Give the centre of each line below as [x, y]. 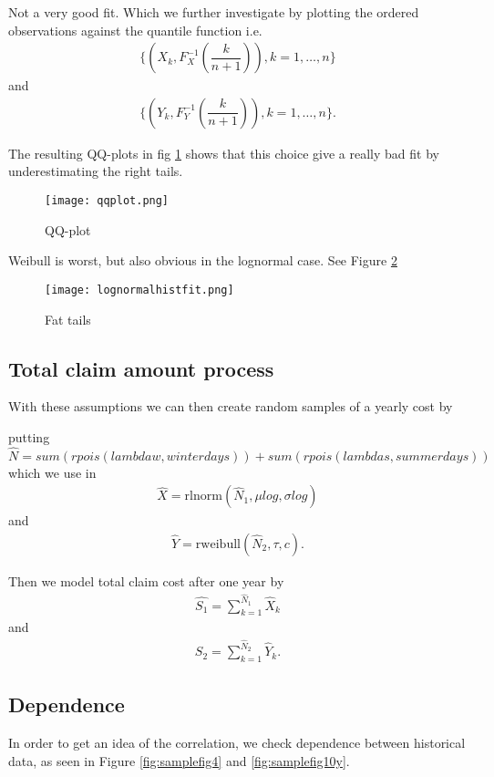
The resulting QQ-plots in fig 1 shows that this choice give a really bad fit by [224, 153]
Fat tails [68, 319]
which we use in [52, 472]
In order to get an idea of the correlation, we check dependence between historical [237, 743]
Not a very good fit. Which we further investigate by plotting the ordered [214, 12]
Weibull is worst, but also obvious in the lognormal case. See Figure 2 [203, 260]
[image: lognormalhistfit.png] [139, 290]
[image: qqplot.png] [107, 201]
